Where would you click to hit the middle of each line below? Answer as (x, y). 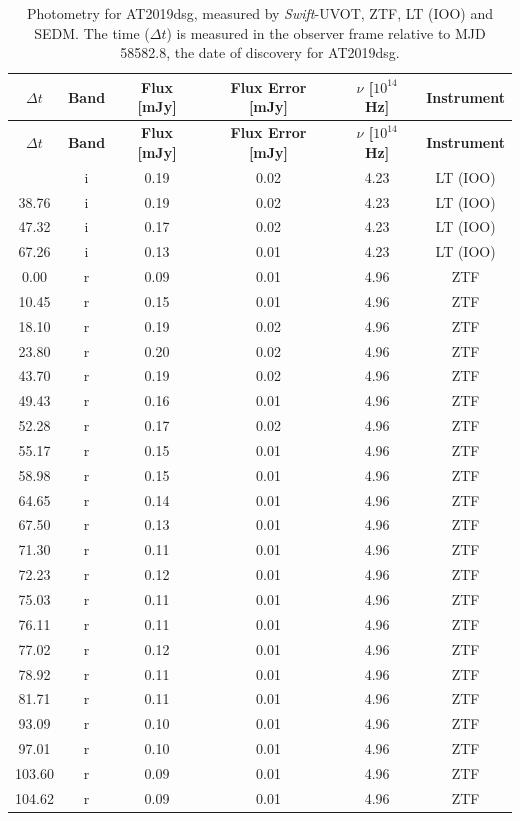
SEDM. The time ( (92, 32)
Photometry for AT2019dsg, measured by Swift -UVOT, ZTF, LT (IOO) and (260, 13)
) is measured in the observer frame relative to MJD (326, 32)
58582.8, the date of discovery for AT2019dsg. (260, 52)
